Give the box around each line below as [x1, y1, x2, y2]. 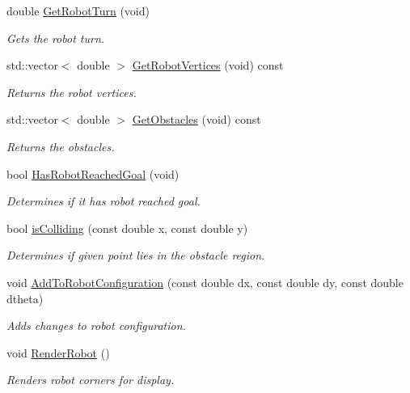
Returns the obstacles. [6, 137, 115, 154]
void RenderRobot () [6, 344, 110, 361]
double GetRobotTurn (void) [6, 2, 150, 19]
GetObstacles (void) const [132, 111, 261, 128]
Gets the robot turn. [6, 29, 105, 46]
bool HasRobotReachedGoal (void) [6, 165, 180, 182]
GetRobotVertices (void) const [132, 57, 284, 74]
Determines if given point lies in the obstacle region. [6, 247, 265, 264]
